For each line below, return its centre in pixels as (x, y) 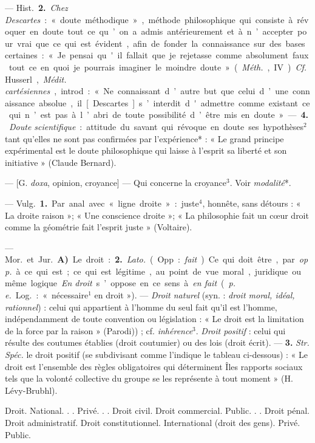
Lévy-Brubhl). (31, 390)
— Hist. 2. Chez (36, 7)
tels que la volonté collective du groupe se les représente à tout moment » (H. (149, 378)
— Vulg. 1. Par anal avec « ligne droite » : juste (102, 203)
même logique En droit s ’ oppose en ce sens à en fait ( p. (120, 283)
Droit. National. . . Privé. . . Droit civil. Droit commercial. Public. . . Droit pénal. (157, 410)
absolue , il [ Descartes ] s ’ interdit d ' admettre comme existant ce (174, 102)
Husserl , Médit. (36, 79)
